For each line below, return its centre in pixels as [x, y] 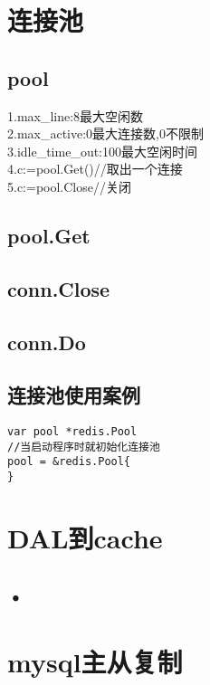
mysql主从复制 [95, 662]
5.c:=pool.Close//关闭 [69, 186]
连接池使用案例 [74, 395]
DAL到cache [85, 537]
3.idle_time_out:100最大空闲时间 [103, 151]
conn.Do [47, 342]
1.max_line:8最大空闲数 [76, 115]
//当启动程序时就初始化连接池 [84, 447]
